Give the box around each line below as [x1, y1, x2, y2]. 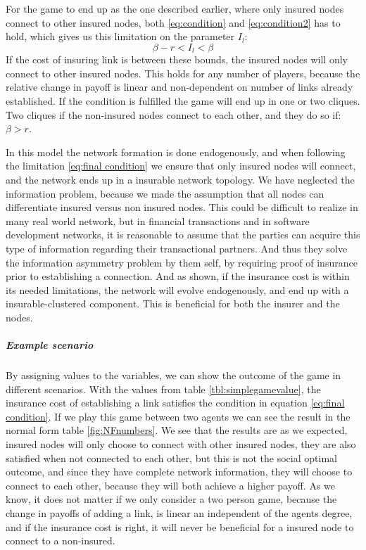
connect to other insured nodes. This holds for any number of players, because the [6, 65, 360, 80]
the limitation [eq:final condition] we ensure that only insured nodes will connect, [6, 158, 356, 173]
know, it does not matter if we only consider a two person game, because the [6, 492, 337, 506]
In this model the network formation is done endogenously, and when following [6, 144, 346, 159]
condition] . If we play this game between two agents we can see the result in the [6, 409, 351, 423]
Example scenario [6, 338, 94, 352]
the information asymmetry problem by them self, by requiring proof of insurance [6, 255, 358, 269]
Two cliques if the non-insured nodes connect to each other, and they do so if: [6, 107, 341, 122]
